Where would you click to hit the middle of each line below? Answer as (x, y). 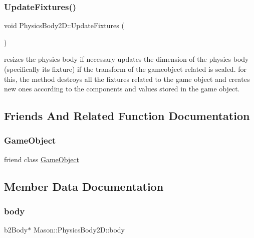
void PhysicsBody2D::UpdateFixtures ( (64, 25)
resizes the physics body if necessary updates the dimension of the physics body (126, 59)
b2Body (16, 230)
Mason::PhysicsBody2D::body (79, 230)
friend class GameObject (42, 159)
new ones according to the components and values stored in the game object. (122, 89)
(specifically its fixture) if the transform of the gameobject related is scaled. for (125, 69)
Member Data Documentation (84, 186)
